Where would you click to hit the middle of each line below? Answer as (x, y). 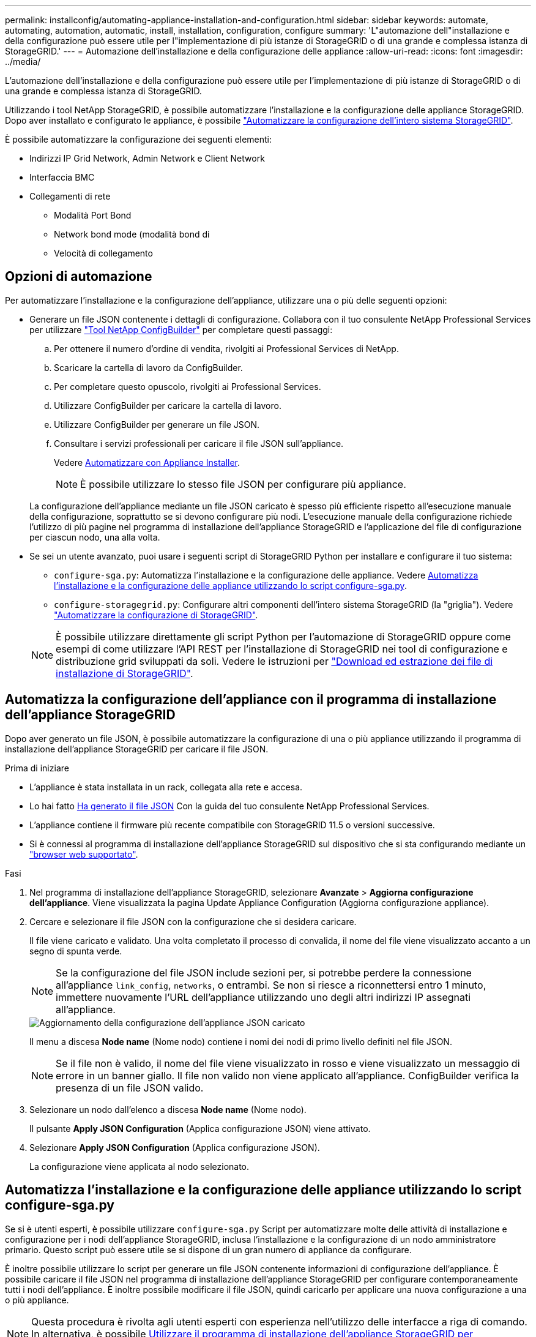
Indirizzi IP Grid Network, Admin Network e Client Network (147, 158)
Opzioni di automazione (79, 277)
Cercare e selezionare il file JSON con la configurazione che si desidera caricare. (193, 921)
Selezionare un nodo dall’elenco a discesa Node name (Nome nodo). (168, 1109)
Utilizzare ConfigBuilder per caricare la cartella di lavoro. (168, 405)
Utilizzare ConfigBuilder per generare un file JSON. (157, 424)
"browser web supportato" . (84, 854)
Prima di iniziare (37, 768)
